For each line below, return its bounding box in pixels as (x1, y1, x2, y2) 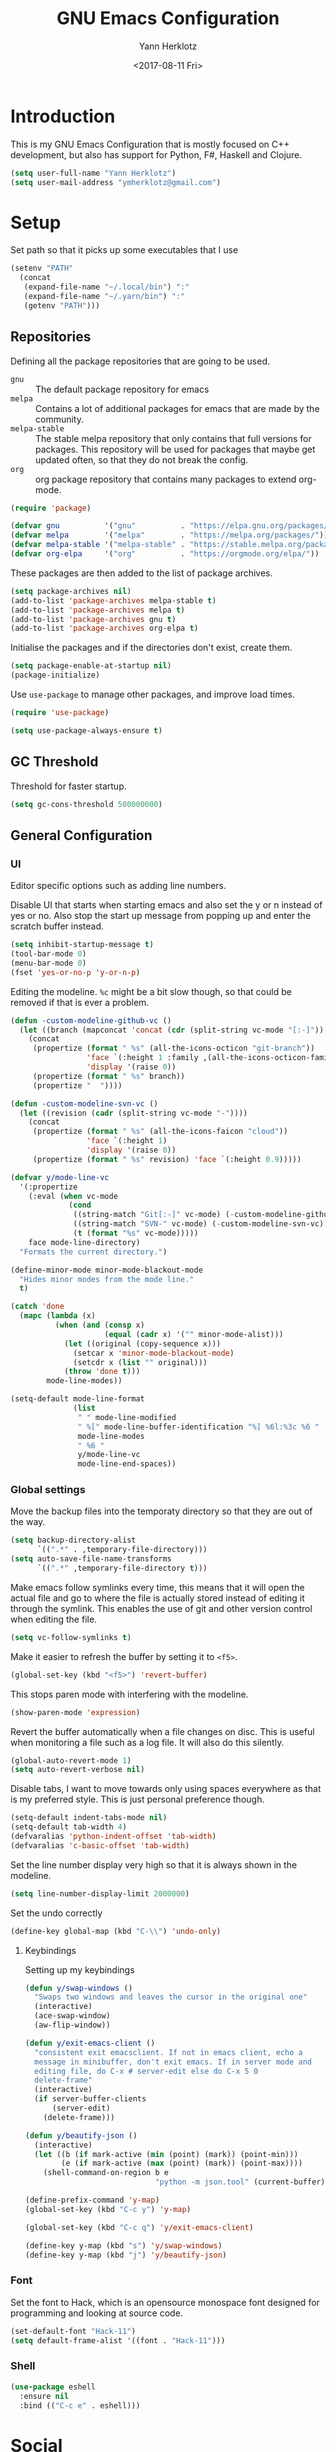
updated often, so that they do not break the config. (35, 453, 249, 466)
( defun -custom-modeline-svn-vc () (10, 1098, 159, 1109)
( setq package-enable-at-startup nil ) (10, 661, 172, 671)
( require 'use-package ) (10, 708, 110, 718)
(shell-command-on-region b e (43, 2168, 169, 2178)
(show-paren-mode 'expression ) (10, 1707, 141, 1717)
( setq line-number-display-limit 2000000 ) (10, 1888, 190, 1899)
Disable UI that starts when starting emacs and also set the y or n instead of (10, 899, 323, 911)
